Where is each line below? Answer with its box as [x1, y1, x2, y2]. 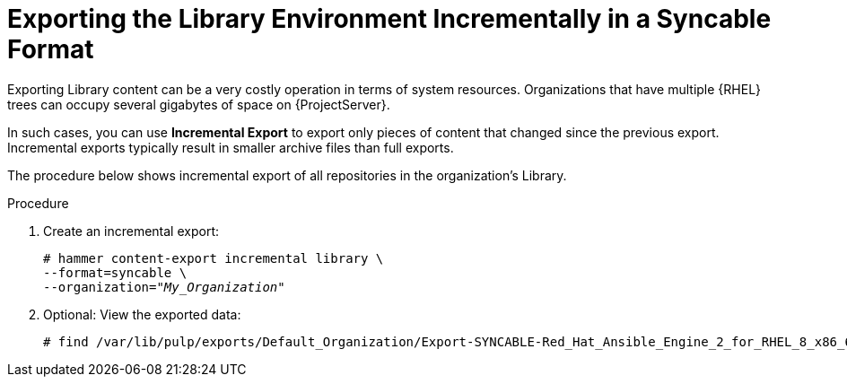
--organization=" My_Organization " [43, 279, 285, 294]
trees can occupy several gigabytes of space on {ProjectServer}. [7, 96, 390, 112]
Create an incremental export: [43, 223, 219, 239]
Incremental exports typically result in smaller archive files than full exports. [7, 139, 454, 155]
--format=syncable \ [43, 265, 188, 280]
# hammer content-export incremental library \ [43, 250, 384, 266]
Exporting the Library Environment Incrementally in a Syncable [7, 4, 772, 34]
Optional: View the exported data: [43, 306, 241, 322]
